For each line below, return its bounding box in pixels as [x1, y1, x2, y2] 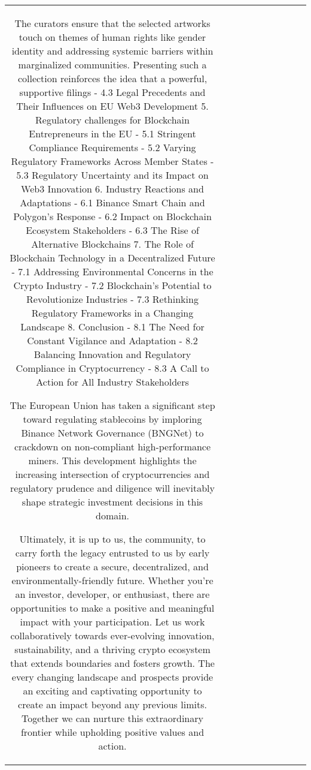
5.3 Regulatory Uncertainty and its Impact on [16, 168, 209, 182]
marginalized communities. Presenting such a [18, 58, 207, 71]
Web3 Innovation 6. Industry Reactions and [21, 182, 204, 195]
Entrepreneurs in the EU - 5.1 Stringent [29, 127, 196, 140]
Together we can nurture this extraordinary [22, 711, 203, 725]
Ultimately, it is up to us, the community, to [19, 532, 206, 546]
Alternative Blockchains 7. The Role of [31, 237, 194, 251]
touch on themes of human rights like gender [19, 30, 206, 44]
